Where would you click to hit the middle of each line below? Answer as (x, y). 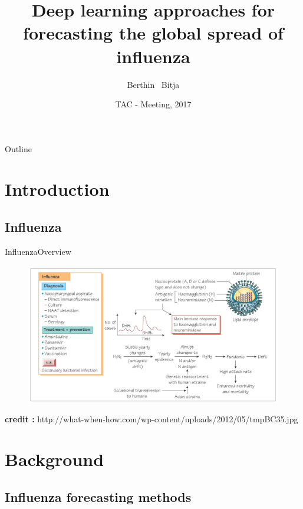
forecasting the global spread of (153, 33)
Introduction (57, 189)
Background (55, 459)
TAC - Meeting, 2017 (153, 104)
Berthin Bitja (153, 84)
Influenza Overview (38, 251)
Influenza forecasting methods (98, 496)
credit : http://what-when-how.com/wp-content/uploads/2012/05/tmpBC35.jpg (151, 418)
